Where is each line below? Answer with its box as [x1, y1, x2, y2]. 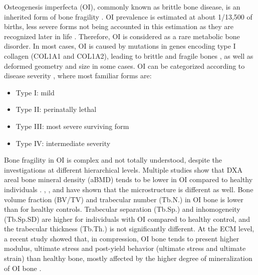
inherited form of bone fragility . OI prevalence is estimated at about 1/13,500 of [4, 11, 252, 22]
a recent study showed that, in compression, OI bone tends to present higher [4, 233, 239, 243]
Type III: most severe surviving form [16, 120, 129, 131]
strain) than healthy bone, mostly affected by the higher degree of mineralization [4, 253, 252, 263]
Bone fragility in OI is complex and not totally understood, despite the [4, 155, 222, 165]
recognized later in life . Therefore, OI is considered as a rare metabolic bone [4, 31, 240, 41]
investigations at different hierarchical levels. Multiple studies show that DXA [4, 164, 242, 175]
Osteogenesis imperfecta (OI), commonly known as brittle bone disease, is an [4, 2, 240, 12]
